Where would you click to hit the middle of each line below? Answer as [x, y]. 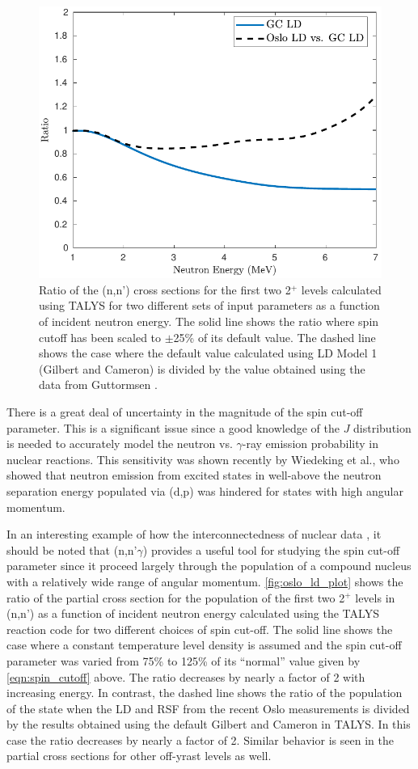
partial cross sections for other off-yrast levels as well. [139, 756]
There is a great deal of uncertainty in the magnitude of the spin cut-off [185, 412]
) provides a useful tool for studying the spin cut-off [271, 549]
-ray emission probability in [310, 444]
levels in [375, 597]
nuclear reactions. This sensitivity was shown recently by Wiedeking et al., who [203, 459]
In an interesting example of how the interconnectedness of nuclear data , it [194, 534]
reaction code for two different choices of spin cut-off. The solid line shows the [200, 629]
